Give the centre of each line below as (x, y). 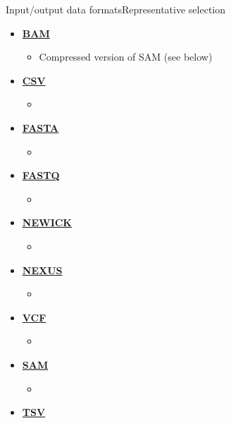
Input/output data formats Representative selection (116, 9)
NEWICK (47, 222)
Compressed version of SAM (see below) (126, 57)
